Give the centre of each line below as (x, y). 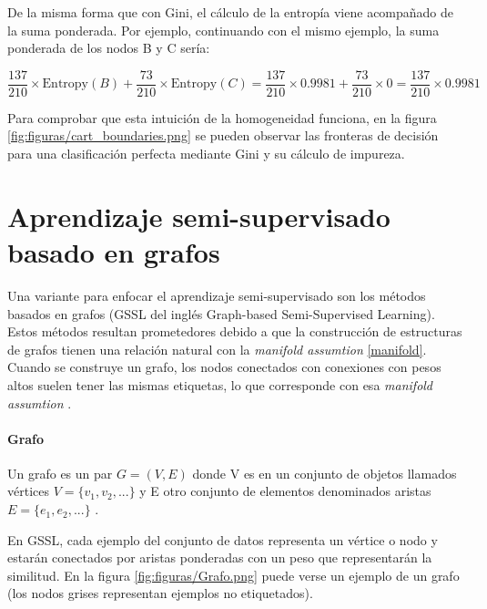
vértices (28, 491)
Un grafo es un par (60, 473)
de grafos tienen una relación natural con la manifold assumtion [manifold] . (217, 349)
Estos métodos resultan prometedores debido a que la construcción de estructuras (235, 331)
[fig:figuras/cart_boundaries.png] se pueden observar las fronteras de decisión (223, 135)
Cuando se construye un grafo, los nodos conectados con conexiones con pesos (224, 367)
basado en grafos (114, 252)
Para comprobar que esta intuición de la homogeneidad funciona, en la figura (222, 117)
